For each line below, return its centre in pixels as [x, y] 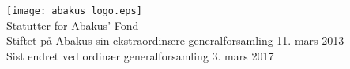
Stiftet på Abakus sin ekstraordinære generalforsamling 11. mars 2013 [175, 40]
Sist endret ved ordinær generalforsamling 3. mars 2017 [140, 55]
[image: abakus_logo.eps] [74, 11]
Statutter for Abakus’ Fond [73, 25]
